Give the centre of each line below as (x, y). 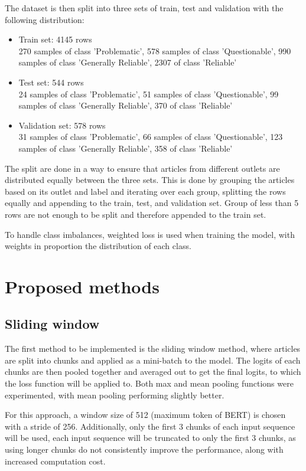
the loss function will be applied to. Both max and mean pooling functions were (149, 383)
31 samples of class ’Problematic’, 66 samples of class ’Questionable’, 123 (151, 137)
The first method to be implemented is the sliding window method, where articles (153, 349)
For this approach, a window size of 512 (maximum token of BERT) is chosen (145, 415)
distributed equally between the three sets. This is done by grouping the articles (150, 180)
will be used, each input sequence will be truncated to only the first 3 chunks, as (150, 438)
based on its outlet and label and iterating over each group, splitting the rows (145, 191)
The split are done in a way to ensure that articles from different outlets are (142, 168)
